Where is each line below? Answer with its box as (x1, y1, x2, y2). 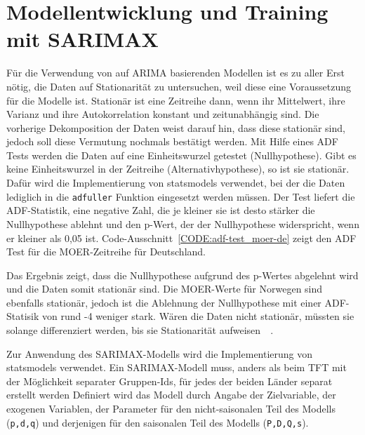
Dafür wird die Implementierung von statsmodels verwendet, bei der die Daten (6, 175, 345, 190)
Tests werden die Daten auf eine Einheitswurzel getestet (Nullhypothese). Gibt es (6, 147, 357, 162)
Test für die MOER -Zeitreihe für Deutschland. (6, 244, 206, 259)
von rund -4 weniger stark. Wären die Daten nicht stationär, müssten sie (42, 309, 354, 323)
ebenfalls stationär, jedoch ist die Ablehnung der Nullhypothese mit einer (6, 295, 321, 309)
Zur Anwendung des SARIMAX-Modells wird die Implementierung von (6, 346, 313, 361)
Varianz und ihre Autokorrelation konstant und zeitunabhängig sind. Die (6, 107, 319, 121)
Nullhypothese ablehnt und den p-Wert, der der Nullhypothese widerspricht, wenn (6, 216, 359, 231)
